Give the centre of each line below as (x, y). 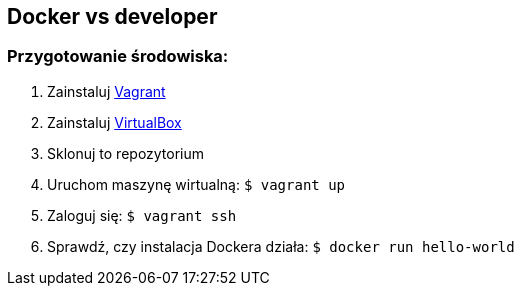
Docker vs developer (112, 16)
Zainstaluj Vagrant (106, 91)
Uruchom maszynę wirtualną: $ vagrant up (196, 184)
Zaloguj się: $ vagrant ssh (142, 215)
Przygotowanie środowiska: (118, 56)
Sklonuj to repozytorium (126, 153)
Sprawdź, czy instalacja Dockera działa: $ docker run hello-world (281, 246)
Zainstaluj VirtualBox (114, 122)
